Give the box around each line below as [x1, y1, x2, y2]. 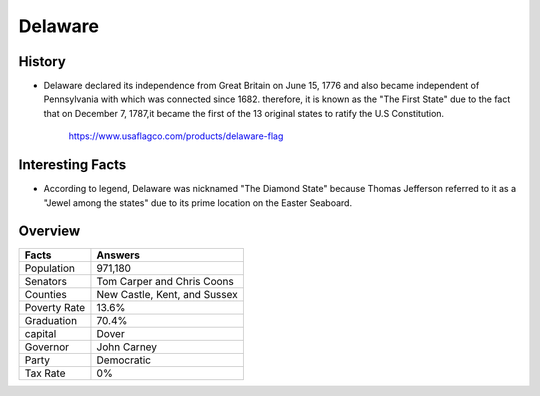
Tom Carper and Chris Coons [96, 275, 234, 289]
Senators [24, 275, 67, 289]
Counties [24, 288, 67, 302]
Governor [24, 340, 70, 354]
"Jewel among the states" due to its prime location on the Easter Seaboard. [43, 196, 353, 209]
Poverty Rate [24, 301, 86, 315]
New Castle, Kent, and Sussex [96, 288, 239, 302]
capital [24, 327, 57, 341]
